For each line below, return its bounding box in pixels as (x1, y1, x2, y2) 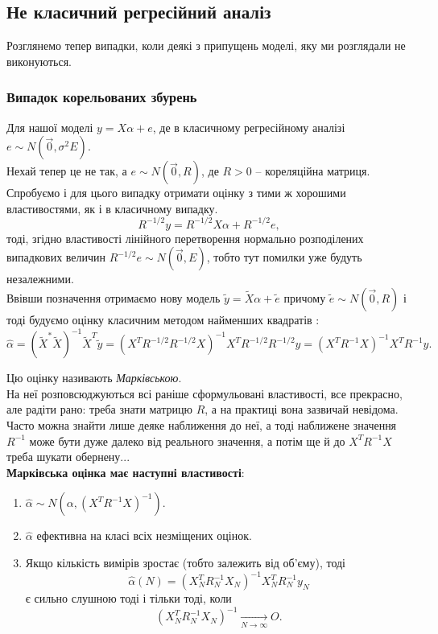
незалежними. (6, 270, 74, 287)
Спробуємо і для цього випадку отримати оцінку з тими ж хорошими (6, 184, 346, 201)
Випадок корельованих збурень (6, 87, 197, 107)
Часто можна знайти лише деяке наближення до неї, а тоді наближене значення (6, 416, 397, 433)
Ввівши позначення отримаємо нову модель (6, 290, 221, 307)
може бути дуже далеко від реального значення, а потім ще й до (29, 432, 345, 449)
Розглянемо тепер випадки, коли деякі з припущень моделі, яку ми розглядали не (6, 37, 406, 54)
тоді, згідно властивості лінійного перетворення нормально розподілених (6, 229, 364, 246)
